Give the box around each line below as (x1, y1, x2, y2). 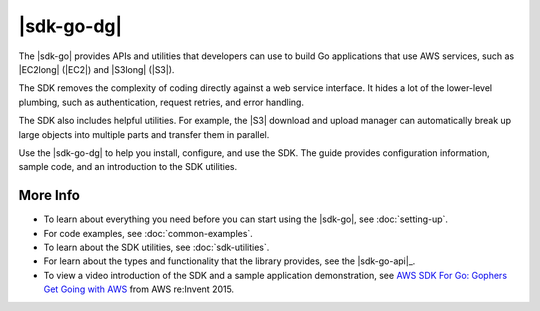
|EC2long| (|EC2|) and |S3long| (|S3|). (18, 63, 175, 75)
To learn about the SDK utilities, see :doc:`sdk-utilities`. (43, 241, 270, 253)
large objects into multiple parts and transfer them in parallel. (18, 128, 270, 140)
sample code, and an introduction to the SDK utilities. (18, 161, 238, 173)
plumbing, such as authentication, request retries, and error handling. (18, 96, 305, 108)
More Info (18, 187, 80, 204)
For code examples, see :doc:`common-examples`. (43, 227, 254, 239)
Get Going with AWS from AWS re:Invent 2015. (43, 283, 235, 295)
